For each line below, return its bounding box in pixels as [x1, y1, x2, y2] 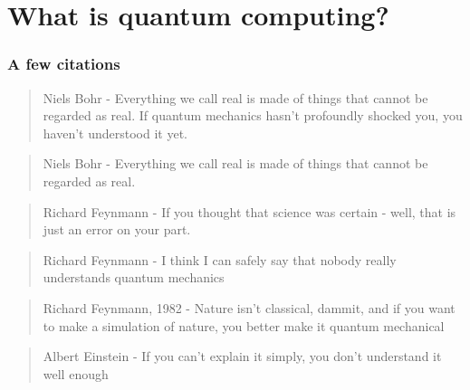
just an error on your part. [43, 220, 191, 239]
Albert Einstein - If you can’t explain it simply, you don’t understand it [43, 347, 442, 366]
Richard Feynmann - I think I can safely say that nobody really [43, 250, 397, 269]
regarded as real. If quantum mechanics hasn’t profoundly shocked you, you [43, 106, 463, 125]
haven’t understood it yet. [43, 123, 187, 142]
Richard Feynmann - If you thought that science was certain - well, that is [43, 202, 456, 221]
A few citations [7, 52, 120, 75]
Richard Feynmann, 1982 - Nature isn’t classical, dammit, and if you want [43, 298, 456, 317]
